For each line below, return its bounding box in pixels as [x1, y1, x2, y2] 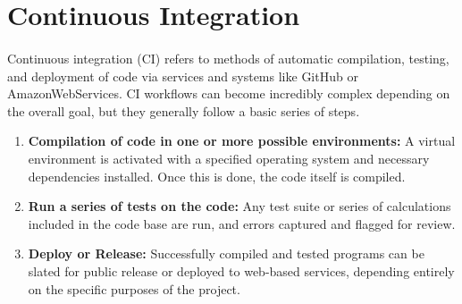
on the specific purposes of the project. [28, 279, 240, 298]
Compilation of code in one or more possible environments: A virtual [28, 131, 456, 150]
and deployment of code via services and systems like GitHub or [7, 66, 358, 85]
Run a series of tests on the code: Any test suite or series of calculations [28, 197, 451, 215]
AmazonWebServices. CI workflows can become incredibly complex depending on [7, 84, 450, 103]
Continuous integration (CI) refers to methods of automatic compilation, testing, [7, 48, 449, 67]
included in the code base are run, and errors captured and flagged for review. [28, 214, 456, 232]
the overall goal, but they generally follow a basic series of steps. [7, 101, 360, 120]
